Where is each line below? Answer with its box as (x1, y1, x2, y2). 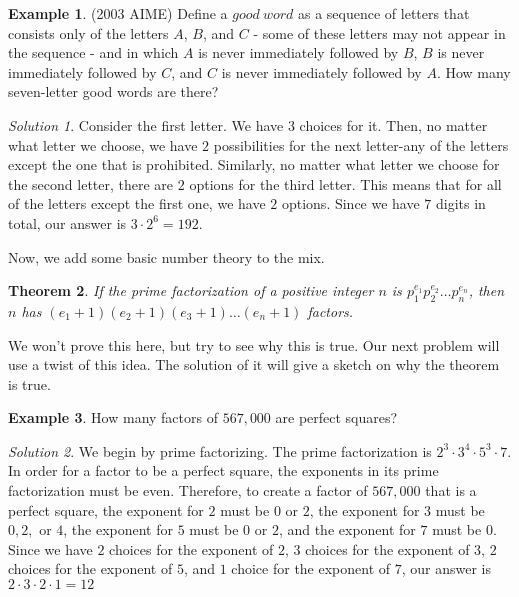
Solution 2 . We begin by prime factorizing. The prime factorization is (8, 440, 432, 461)
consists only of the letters (8, 22, 169, 43)
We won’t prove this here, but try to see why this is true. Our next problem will (8, 334, 500, 355)
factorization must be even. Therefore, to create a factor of (8, 480, 368, 501)
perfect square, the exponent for (8, 499, 204, 520)
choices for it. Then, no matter (299, 114, 488, 135)
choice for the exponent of (231, 558, 391, 579)
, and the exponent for (278, 519, 416, 540)
